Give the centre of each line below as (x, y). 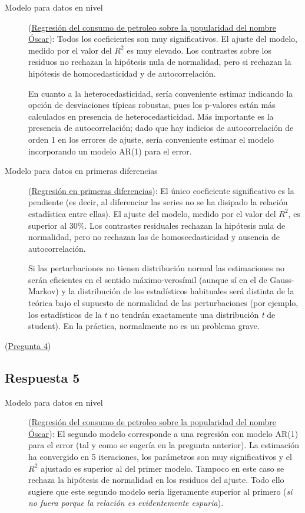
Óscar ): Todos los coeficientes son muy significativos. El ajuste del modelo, (163, 39)
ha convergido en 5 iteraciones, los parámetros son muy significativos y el (160, 457)
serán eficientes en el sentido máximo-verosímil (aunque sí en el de (148, 279)
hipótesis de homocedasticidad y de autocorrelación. (122, 73)
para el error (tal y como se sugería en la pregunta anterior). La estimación (164, 445)
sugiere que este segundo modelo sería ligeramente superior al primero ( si (160, 491)
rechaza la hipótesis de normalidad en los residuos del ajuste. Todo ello (156, 480)
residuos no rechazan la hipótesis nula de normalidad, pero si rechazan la (160, 62)
